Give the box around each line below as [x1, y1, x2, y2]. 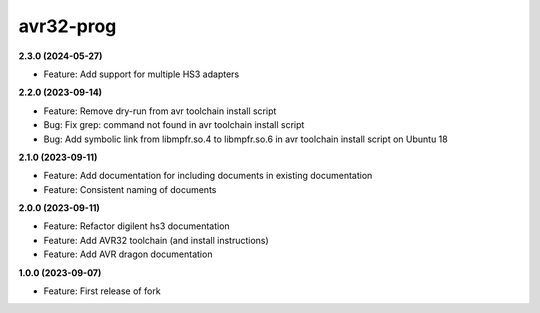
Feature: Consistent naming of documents [43, 183, 217, 195]
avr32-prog [18, 15, 117, 37]
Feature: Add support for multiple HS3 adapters [43, 68, 240, 80]
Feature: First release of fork [43, 285, 161, 297]
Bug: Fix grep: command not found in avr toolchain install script [43, 119, 305, 131]
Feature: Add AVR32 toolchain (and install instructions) [43, 234, 269, 246]
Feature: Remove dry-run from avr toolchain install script [43, 105, 277, 117]
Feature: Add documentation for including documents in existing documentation [43, 170, 373, 182]
